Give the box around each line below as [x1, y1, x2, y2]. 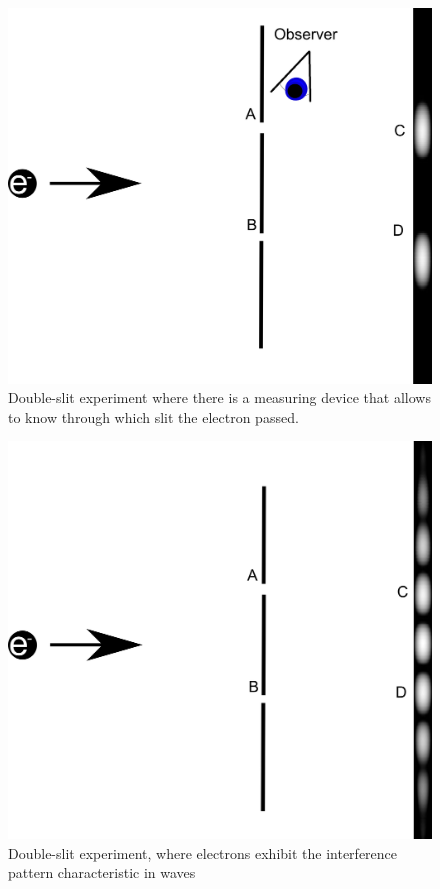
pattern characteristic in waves [8, 862, 196, 883]
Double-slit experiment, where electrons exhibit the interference [8, 842, 398, 863]
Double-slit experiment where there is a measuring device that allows [8, 387, 431, 408]
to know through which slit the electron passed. [8, 406, 299, 427]
